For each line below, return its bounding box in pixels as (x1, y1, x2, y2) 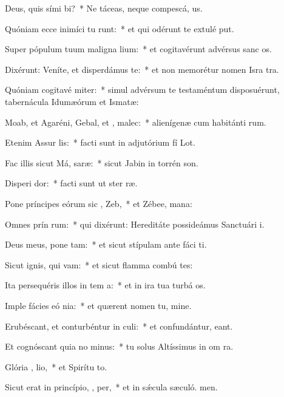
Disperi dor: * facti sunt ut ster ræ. (5, 177, 138, 189)
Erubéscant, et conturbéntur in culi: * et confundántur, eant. (5, 319, 233, 332)
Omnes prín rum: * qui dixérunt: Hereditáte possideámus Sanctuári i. (5, 217, 265, 230)
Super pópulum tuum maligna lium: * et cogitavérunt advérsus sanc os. (5, 42, 272, 55)
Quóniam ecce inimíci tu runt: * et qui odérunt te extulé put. (5, 22, 234, 35)
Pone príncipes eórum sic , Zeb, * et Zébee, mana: (5, 197, 192, 209)
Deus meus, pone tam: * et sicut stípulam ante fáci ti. (5, 238, 207, 251)
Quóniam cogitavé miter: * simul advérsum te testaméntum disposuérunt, (5, 83, 280, 96)
